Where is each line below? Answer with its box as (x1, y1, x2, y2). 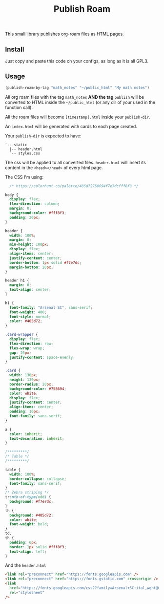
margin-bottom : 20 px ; (9, 265, 54, 270)
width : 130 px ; (9, 373, 38, 378)
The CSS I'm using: (5, 174, 44, 180)
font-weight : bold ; (9, 522, 49, 527)
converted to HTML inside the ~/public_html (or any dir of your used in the (5, 99, 156, 105)
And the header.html (5, 562, 46, 568)
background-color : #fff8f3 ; (9, 211, 67, 216)
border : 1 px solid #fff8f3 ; (9, 544, 67, 549)
